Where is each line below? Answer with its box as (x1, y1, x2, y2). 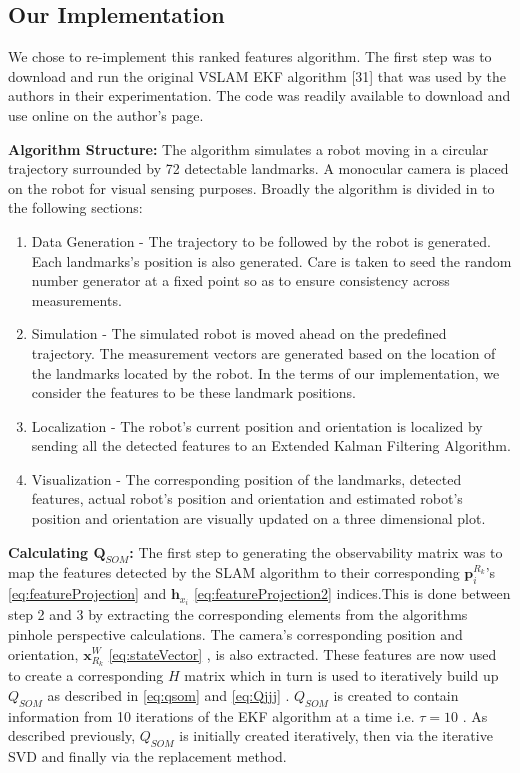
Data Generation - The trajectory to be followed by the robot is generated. (31, 230, 491, 251)
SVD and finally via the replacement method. (8, 745, 287, 766)
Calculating (8, 541, 89, 562)
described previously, (8, 725, 136, 746)
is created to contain (333, 684, 459, 705)
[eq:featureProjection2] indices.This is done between (193, 583, 511, 604)
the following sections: (8, 197, 143, 218)
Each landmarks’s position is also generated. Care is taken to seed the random (31, 250, 512, 271)
